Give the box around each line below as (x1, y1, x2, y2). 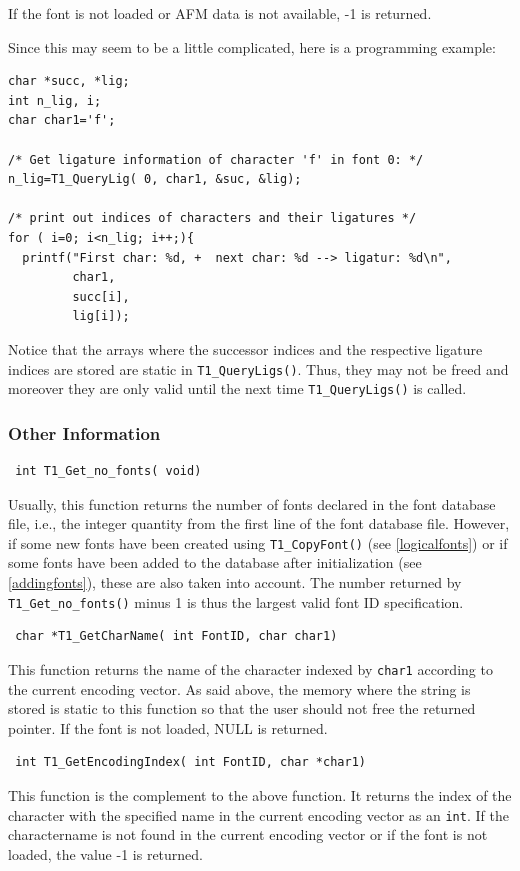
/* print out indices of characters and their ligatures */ (8, 211, 417, 226)
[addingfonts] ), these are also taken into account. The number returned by (8, 572, 462, 593)
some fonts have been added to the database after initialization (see (8, 552, 422, 573)
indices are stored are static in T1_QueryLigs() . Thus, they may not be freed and (8, 358, 509, 379)
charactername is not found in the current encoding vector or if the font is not (8, 824, 488, 845)
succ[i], (72, 289, 130, 304)
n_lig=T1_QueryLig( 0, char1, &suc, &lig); (8, 172, 302, 187)
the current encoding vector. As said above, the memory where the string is (8, 678, 471, 699)
